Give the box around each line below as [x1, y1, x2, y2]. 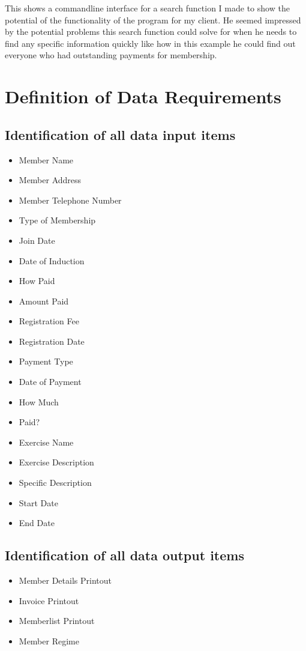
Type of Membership [19, 214, 96, 226]
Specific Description [19, 476, 92, 489]
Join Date [19, 234, 55, 246]
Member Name [19, 153, 74, 166]
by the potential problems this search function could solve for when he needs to [5, 25, 297, 38]
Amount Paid [19, 294, 69, 307]
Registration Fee [19, 315, 79, 327]
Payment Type [19, 355, 73, 368]
